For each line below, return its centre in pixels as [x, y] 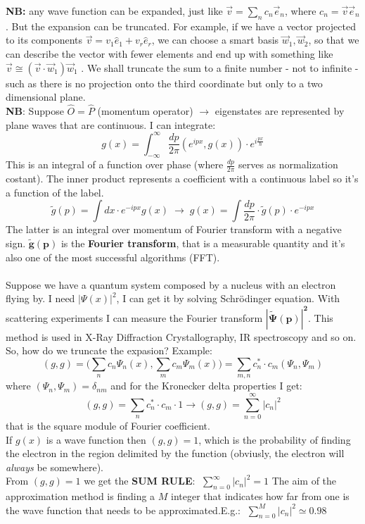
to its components [44, 40]
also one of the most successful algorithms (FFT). [113, 257]
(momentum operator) [145, 110]
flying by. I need [40, 298]
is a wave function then [96, 439]
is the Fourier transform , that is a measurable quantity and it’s [203, 243]
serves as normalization [288, 164]
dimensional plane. [46, 97]
